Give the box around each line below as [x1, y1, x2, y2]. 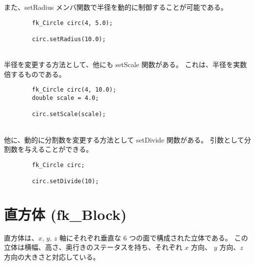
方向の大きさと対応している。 [4, 252, 100, 262]
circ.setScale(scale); [32, 111, 106, 118]
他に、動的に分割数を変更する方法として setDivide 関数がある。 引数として [4, 134, 244, 145]
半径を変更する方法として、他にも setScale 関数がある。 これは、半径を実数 [4, 59, 247, 70]
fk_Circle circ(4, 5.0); [32, 19, 113, 26]
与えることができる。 [24, 144, 93, 154]
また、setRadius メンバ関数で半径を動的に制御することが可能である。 [4, 2, 228, 12]
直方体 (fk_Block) [4, 204, 127, 224]
